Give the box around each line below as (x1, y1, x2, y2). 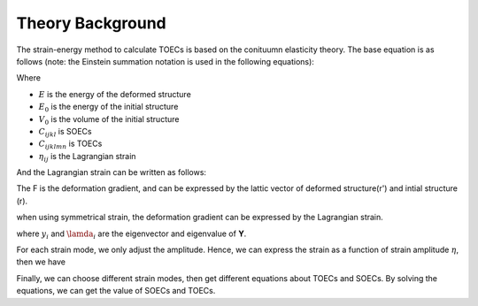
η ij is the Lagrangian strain (38, 150, 136, 164)
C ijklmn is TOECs (38, 138, 103, 151)
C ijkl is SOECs (38, 126, 92, 139)
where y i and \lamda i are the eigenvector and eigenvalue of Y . (16, 228, 247, 241)
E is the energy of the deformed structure (38, 88, 192, 99)
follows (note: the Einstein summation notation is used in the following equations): (16, 56, 314, 66)
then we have (16, 256, 66, 267)
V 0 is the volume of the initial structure (38, 113, 180, 126)
